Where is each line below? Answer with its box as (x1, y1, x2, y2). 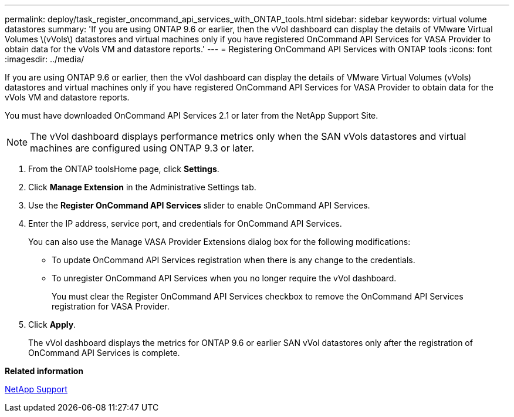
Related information (5, 366, 84, 376)
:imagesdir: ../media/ (5, 54, 84, 64)
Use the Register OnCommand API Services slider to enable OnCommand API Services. (28, 200, 370, 210)
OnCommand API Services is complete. (28, 348, 180, 358)
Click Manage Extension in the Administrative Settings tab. (28, 182, 256, 192)
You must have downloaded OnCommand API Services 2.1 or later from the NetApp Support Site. (5, 110, 378, 120)
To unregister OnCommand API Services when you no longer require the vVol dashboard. (52, 273, 397, 283)
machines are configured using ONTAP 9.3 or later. (30, 142, 255, 154)
